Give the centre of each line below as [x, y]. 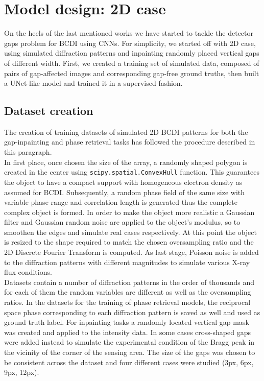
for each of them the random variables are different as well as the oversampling [128, 292]
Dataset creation [49, 111]
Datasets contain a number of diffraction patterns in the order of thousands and [129, 282]
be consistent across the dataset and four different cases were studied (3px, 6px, [129, 362]
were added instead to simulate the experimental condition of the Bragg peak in [129, 342]
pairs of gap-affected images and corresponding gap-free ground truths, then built [132, 73]
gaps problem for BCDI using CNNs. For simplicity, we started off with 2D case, [130, 43]
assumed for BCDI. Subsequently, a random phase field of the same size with [125, 192]
